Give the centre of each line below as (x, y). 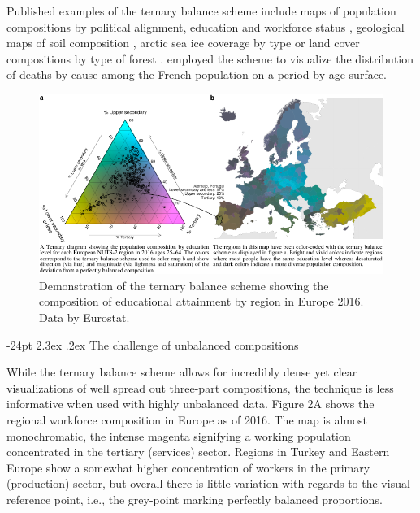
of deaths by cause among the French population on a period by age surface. (197, 74)
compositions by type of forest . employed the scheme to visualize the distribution (210, 58)
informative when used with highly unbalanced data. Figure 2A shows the (191, 404)
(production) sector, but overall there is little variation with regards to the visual (208, 483)
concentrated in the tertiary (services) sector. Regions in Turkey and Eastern (198, 452)
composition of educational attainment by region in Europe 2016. (201, 301)
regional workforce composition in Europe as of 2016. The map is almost (187, 419)
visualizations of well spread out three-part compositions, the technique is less (200, 387)
